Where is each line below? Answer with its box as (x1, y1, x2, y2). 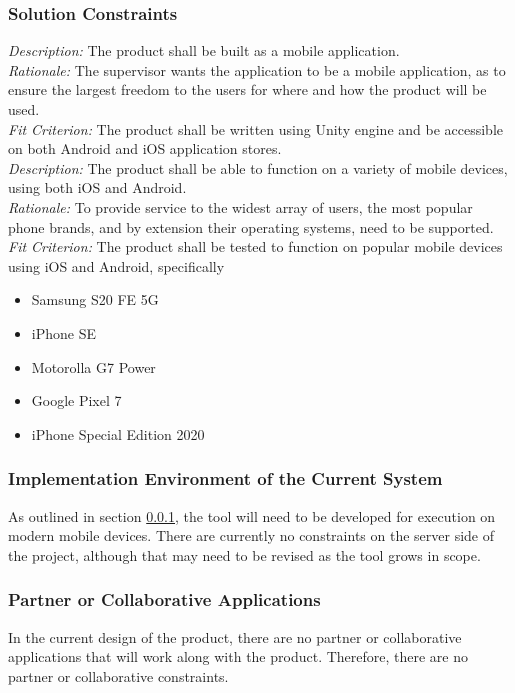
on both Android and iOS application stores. (8, 138, 282, 159)
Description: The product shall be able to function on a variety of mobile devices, (8, 157, 508, 178)
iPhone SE (31, 322, 96, 343)
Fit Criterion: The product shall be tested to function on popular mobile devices (8, 236, 503, 257)
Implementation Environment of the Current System (8, 466, 443, 491)
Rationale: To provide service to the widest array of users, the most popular (8, 196, 473, 217)
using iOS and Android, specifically (8, 255, 225, 276)
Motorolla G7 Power (31, 356, 156, 377)
